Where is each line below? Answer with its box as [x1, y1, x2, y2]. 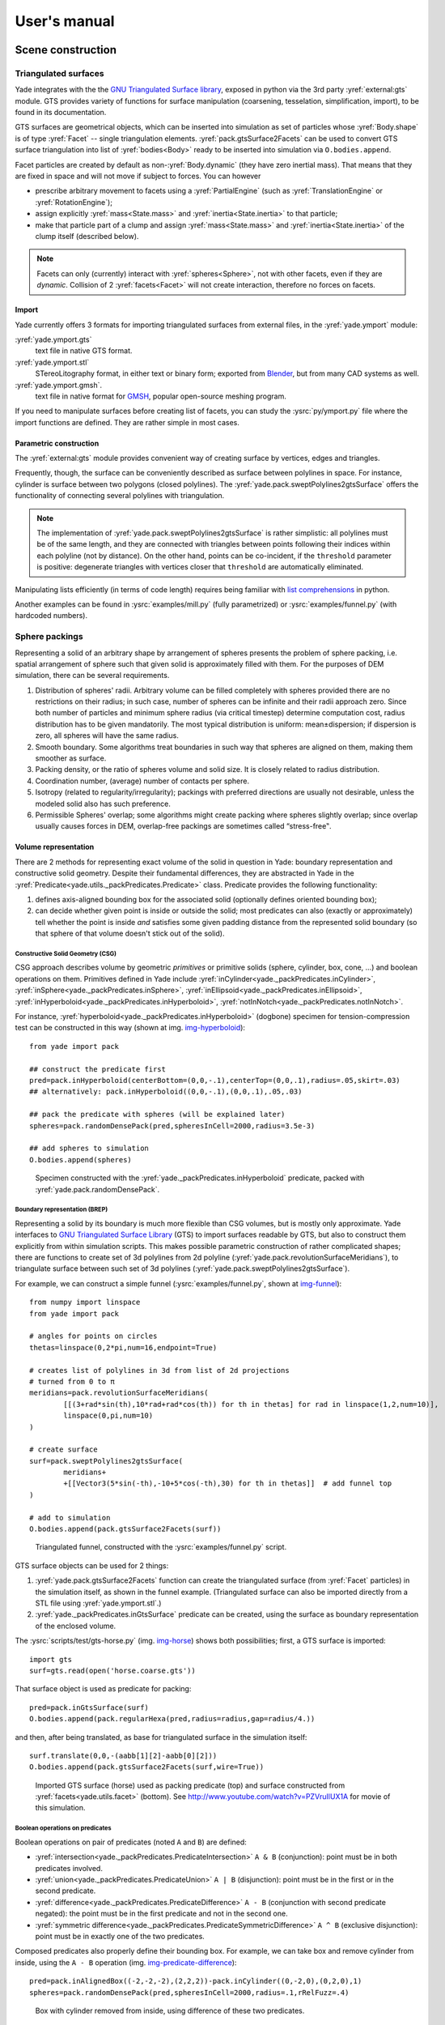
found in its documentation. [15, 108, 107, 117]
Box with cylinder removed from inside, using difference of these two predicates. [35, 2006, 305, 2015]
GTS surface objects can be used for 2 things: [15, 1560, 169, 1571]
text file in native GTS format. [35, 346, 133, 356]
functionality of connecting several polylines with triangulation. [15, 491, 225, 501]
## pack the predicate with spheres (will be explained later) [29, 1110, 286, 1119]
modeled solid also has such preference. [35, 799, 172, 808]
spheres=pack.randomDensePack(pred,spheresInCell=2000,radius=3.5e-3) [29, 1121, 316, 1130]
